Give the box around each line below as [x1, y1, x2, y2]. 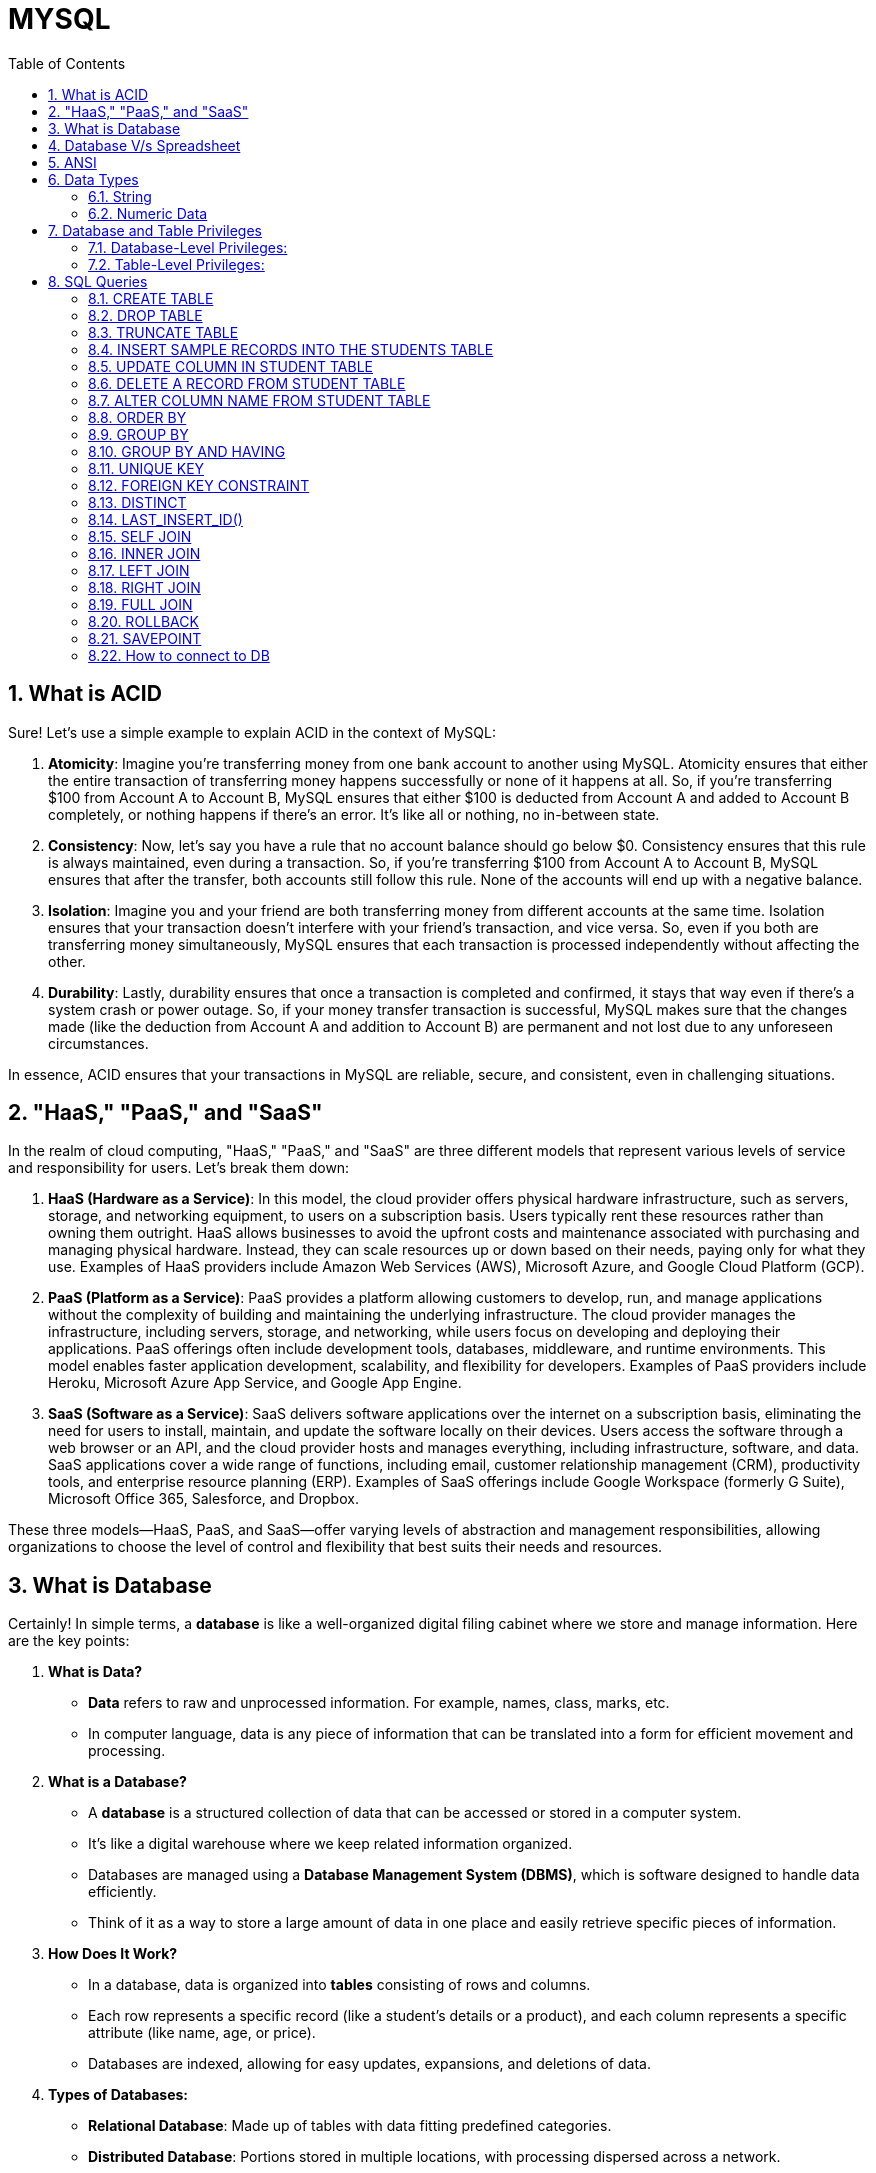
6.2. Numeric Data [88, 204, 208, 222]
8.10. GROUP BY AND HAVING [88, 442, 286, 460]
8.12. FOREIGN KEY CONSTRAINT [88, 476, 310, 494]
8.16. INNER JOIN [88, 544, 201, 562]
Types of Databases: [48, 2086, 189, 2104]
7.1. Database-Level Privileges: [88, 238, 288, 256]
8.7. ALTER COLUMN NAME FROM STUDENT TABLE [88, 391, 431, 409]
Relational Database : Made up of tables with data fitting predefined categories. [88, 2117, 612, 2135]
